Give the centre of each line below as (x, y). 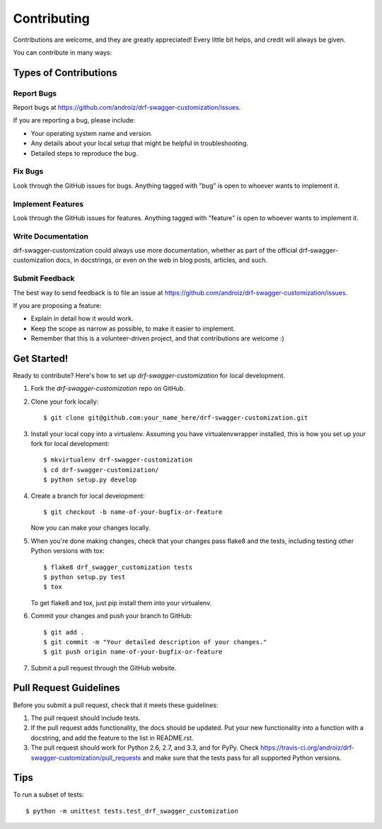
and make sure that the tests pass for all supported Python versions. (242, 757)
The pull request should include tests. (86, 718)
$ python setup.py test (85, 577)
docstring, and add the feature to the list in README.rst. (112, 738)
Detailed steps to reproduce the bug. (84, 153)
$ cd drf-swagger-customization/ (101, 470)
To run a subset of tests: (48, 795)
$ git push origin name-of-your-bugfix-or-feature (133, 652)
